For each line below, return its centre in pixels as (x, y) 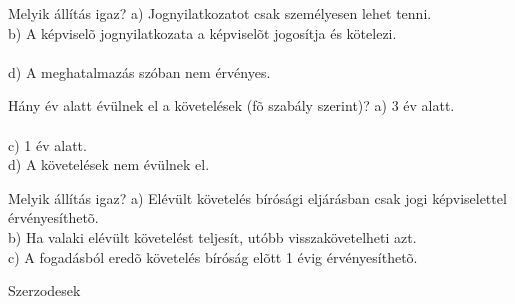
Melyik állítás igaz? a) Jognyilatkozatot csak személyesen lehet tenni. (220, 13)
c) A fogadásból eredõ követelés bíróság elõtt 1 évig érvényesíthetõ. (213, 256)
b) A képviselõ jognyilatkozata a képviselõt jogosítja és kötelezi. (202, 32)
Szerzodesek (44, 290)
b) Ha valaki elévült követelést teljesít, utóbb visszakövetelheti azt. (212, 236)
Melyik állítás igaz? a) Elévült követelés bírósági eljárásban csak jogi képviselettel (257, 197)
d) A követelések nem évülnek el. (109, 164)
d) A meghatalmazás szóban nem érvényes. (139, 71)
